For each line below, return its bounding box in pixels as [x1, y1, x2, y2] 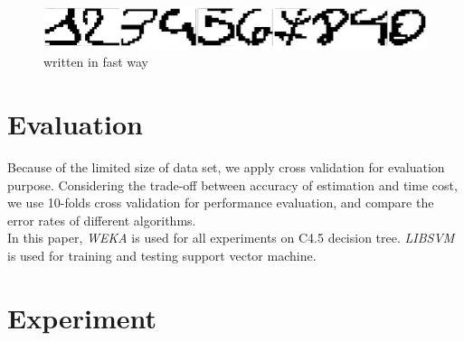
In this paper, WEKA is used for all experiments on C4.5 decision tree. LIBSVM [7, 228, 455, 247]
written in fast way [43, 52, 149, 71]
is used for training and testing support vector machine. [7, 245, 317, 264]
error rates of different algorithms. [7, 210, 196, 229]
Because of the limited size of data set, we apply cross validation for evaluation [7, 157, 445, 176]
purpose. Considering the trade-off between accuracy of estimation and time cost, [7, 175, 458, 194]
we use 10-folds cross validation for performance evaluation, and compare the [7, 193, 434, 212]
